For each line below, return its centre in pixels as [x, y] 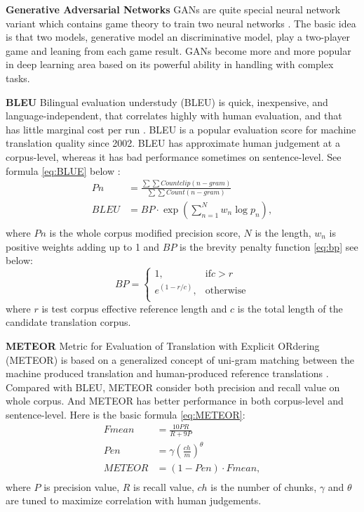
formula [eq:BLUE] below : [63, 170]
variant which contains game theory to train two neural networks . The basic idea [181, 23]
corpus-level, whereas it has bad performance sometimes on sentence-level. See [174, 156]
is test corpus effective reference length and [134, 308]
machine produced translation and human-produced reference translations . [167, 373]
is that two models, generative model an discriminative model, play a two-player [178, 37]
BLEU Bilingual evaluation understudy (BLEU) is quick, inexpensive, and [167, 101]
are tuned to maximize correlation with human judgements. [134, 500]
